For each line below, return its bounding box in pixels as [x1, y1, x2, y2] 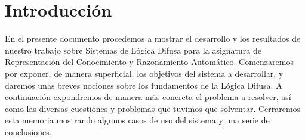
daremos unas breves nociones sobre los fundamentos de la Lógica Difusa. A [5, 79, 282, 91]
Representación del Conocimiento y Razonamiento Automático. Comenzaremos [5, 55, 294, 68]
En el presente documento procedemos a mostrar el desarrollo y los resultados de [5, 32, 301, 45]
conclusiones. [5, 125, 52, 138]
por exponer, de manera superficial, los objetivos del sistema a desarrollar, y [5, 67, 284, 79]
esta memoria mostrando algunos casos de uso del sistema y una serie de [5, 114, 270, 126]
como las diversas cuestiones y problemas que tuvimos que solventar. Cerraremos [5, 102, 301, 114]
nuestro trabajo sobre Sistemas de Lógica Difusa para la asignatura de [5, 43, 261, 56]
